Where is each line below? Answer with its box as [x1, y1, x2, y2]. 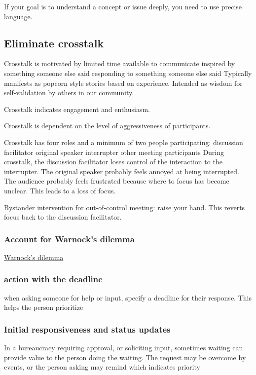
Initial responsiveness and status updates [4, 323, 171, 335]
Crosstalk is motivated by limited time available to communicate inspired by [4, 58, 235, 69]
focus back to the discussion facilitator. [4, 212, 122, 222]
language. [4, 11, 33, 21]
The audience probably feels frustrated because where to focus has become [4, 176, 229, 186]
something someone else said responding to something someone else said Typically [4, 68, 252, 78]
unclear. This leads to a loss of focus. [4, 185, 116, 195]
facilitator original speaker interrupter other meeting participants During [4, 147, 224, 157]
